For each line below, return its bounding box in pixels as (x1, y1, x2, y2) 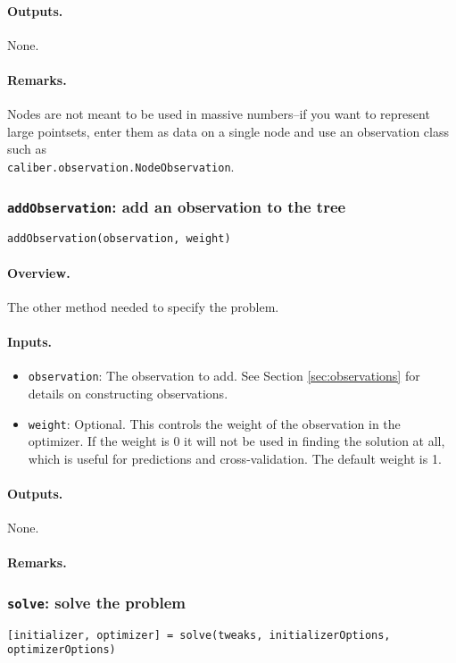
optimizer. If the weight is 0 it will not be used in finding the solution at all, (28, 432, 445, 450)
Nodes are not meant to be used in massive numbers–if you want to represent (7, 105, 430, 123)
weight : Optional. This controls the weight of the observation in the (28, 414, 401, 432)
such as (7, 139, 47, 158)
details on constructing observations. (28, 383, 228, 402)
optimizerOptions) (7, 643, 116, 657)
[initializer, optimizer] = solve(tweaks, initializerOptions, (7, 628, 391, 642)
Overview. (7, 263, 70, 281)
